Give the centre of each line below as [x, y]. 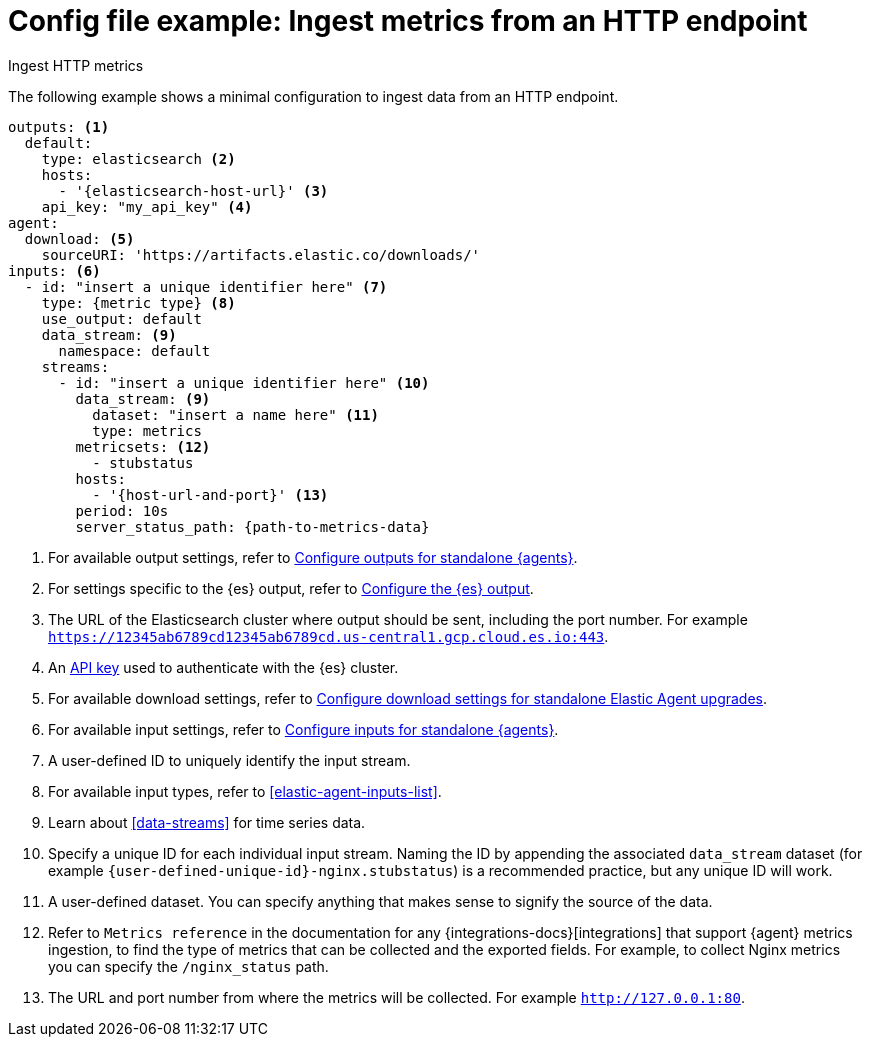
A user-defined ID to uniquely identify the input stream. [229, 760]
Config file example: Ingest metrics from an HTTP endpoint [408, 21]
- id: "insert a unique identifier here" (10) [244, 382]
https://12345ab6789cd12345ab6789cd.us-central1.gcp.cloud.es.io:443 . [328, 636]
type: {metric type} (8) [138, 302]
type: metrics [147, 430]
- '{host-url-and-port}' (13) [210, 494]
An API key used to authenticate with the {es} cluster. [223, 667]
